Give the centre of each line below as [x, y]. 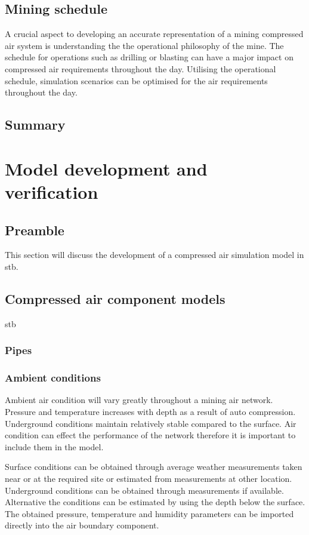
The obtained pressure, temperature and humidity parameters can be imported [149, 513]
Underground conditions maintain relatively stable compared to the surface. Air [151, 423]
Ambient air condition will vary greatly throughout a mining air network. [139, 400]
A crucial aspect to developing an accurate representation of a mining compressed [154, 34]
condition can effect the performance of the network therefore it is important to [150, 435]
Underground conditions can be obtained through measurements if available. [144, 490]
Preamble [35, 230]
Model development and [106, 168]
